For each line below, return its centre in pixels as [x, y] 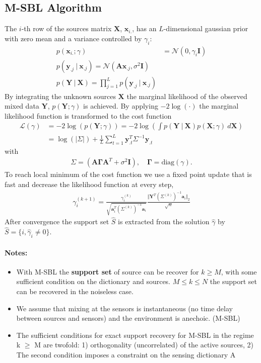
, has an [144, 28]
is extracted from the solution [164, 221]
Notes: [16, 252]
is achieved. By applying [121, 106]
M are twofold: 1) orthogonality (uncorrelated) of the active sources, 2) [144, 345]
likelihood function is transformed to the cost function [88, 115]
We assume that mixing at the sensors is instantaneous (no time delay [124, 308]
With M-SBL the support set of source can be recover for [108, 271]
